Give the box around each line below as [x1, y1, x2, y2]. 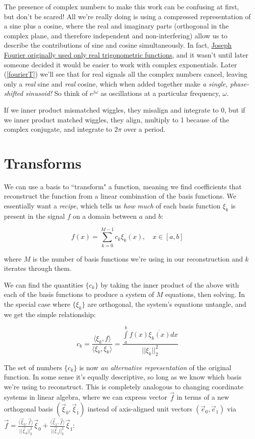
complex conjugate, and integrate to [4, 124, 112, 134]
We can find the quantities [4, 279, 83, 290]
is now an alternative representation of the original [79, 362, 231, 372]
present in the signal [4, 210, 65, 221]
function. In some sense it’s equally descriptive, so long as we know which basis [4, 372, 242, 382]
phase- [230, 78, 249, 88]
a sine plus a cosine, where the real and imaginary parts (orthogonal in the [4, 21, 229, 31]
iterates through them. [4, 263, 72, 273]
